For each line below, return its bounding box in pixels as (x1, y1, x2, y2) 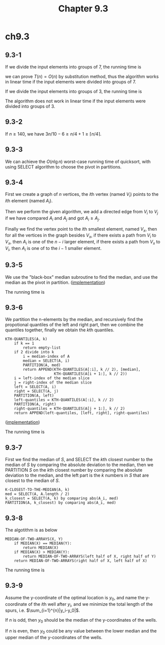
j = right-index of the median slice (14, 380, 92, 385)
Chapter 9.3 (58, 3, 109, 14)
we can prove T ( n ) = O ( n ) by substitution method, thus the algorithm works (5, 74, 159, 80)
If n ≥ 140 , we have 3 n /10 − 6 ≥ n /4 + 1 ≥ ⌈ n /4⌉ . (5, 131, 102, 137)
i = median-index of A (23, 354, 70, 359)
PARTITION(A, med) (23, 363, 61, 368)
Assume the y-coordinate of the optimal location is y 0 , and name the (5, 594, 145, 602)
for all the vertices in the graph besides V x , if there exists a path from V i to (5, 232, 157, 240)
